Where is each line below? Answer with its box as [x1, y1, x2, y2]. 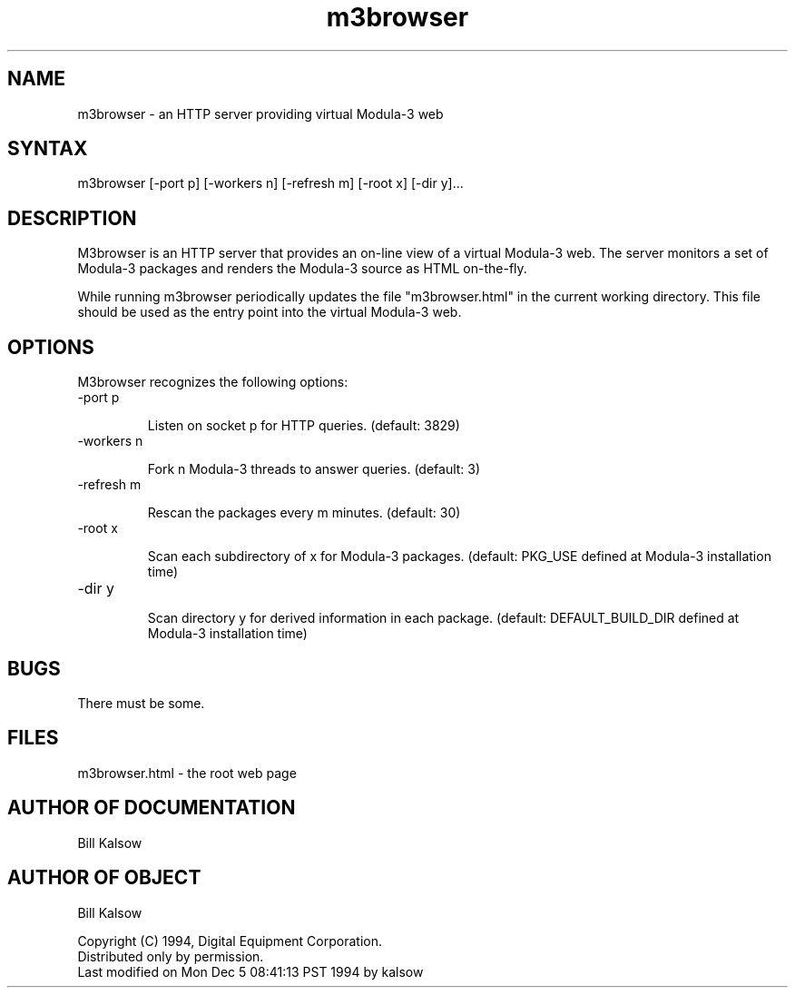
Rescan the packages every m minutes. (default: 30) [147, 505, 461, 521]
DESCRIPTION [7, 206, 137, 230]
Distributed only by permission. [77, 948, 264, 964]
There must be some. [77, 695, 205, 711]
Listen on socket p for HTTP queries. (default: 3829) [147, 418, 460, 434]
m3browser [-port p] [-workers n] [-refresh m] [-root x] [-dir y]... [77, 175, 464, 192]
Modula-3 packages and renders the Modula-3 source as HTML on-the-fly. [77, 261, 527, 277]
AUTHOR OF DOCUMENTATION [7, 796, 296, 820]
